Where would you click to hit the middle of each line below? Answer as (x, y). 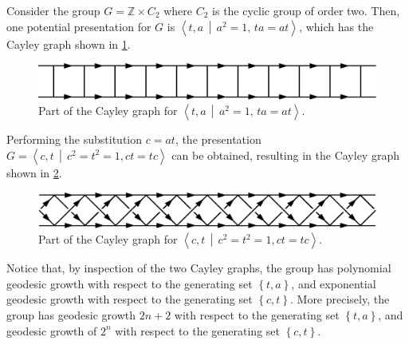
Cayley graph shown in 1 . (69, 44)
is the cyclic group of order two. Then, (306, 10)
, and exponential (334, 283)
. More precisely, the (340, 299)
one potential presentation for (79, 26)
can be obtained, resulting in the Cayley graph (285, 155)
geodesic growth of (52, 330)
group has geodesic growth (71, 315)
